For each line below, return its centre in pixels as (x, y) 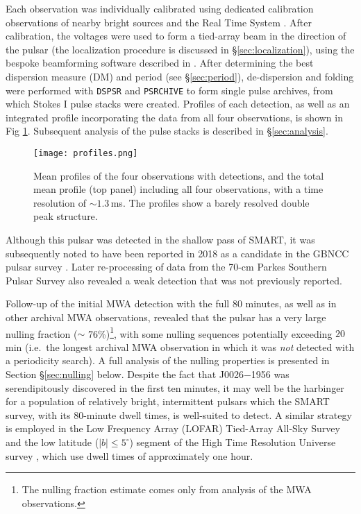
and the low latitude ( (52, 442)
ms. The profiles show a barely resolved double (210, 202)
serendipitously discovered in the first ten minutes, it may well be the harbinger (175, 387)
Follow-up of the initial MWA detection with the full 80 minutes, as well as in (171, 303)
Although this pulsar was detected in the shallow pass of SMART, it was (160, 240)
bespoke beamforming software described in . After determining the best (160, 63)
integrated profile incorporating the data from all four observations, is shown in (174, 117)
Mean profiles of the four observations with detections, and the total (179, 175)
